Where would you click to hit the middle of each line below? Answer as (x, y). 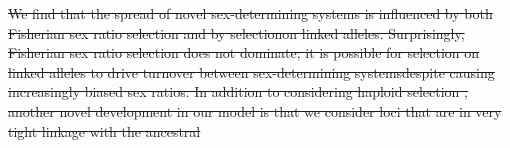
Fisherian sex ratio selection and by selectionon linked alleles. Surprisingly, (236, 32)
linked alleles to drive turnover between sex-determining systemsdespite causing (251, 71)
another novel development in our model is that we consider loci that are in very (255, 110)
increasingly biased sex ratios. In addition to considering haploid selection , (238, 91)
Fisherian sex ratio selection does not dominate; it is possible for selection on (244, 52)
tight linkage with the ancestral (104, 130)
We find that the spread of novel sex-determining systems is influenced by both (250, 13)
